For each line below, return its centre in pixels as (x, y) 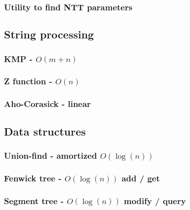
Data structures (45, 131)
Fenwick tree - (33, 178)
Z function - (28, 81)
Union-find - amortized (51, 155)
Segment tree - (34, 200)
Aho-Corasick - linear (47, 104)
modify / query (155, 200)
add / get (141, 178)
